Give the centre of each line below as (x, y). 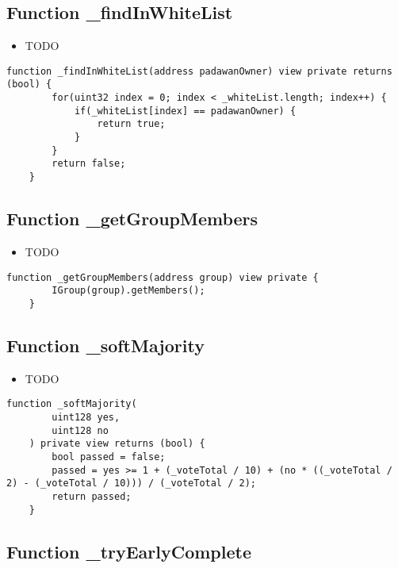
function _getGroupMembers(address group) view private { (163, 277)
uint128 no (80, 430)
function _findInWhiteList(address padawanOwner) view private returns (199, 71)
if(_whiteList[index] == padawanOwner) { (185, 111)
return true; (131, 124)
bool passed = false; (109, 457)
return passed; (92, 496)
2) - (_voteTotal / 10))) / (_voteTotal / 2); (131, 484)
